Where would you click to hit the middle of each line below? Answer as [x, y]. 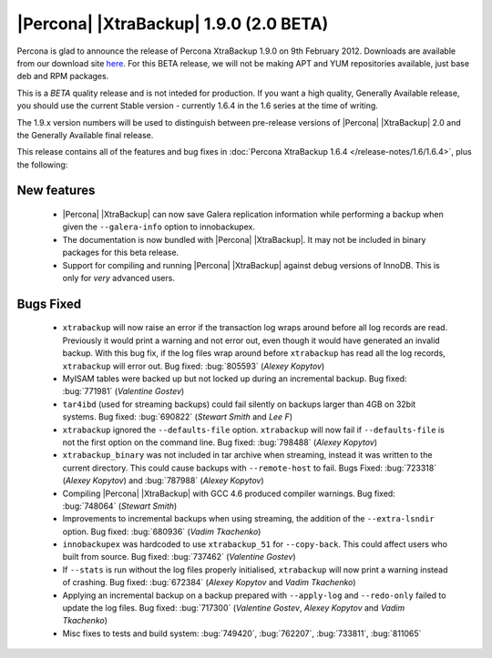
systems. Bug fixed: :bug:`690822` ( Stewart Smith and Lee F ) [178, 417]
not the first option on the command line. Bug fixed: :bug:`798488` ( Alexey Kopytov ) [220, 442]
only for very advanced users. [118, 278]
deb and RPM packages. [63, 76]
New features [56, 191]
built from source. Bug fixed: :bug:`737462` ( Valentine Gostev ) [179, 557]
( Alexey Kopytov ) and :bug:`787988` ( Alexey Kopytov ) [163, 481]
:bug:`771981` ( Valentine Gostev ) [123, 391]
